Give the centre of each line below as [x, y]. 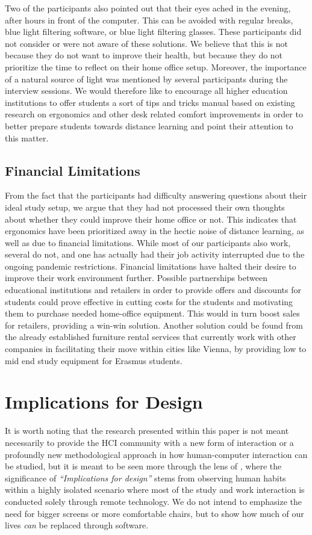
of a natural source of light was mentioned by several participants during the [146, 79]
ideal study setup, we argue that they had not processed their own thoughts [145, 207]
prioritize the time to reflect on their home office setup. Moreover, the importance [156, 66]
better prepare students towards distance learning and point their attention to [149, 125]
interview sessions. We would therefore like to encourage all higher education [146, 91]
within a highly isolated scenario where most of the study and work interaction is [155, 490]
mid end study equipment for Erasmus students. [94, 360]
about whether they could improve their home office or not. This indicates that [151, 219]
